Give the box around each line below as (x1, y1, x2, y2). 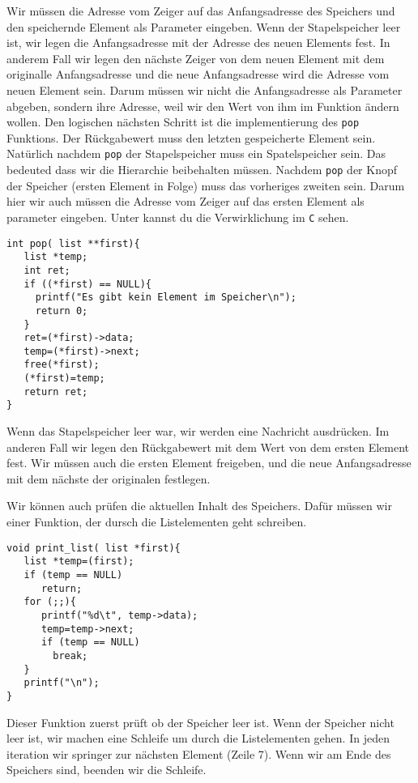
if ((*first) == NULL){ (23, 278, 151, 290)
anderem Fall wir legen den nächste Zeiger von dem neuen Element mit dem (6, 49, 385, 66)
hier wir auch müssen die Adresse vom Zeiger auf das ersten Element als (6, 193, 365, 210)
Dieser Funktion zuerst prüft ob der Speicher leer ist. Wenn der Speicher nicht (6, 713, 395, 730)
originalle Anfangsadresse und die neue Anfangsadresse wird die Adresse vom (6, 66, 390, 83)
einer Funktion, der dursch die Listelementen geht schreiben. (6, 513, 307, 530)
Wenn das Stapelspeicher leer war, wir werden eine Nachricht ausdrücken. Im (6, 423, 390, 440)
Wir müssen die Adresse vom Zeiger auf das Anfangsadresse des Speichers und (6, 2, 395, 19)
